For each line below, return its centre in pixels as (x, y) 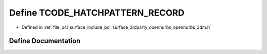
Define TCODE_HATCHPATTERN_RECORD (97, 13)
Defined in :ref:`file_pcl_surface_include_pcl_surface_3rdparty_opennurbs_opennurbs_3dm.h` (116, 27)
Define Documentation (45, 41)
